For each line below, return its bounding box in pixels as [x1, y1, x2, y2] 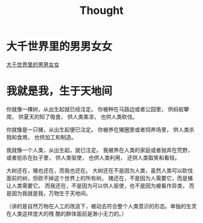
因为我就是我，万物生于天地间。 [11, 189, 91, 197]
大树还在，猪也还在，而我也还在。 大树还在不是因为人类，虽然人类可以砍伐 [6, 167, 193, 174]
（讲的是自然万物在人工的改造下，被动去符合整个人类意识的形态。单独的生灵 [6, 202, 197, 210]
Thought [79, 4, 124, 18]
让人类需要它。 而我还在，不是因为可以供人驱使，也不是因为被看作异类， [6, 182, 188, 189]
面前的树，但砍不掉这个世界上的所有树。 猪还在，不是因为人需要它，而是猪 [6, 174, 193, 182]
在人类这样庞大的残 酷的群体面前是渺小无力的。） [6, 210, 127, 217]
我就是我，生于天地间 [6, 84, 113, 98]
